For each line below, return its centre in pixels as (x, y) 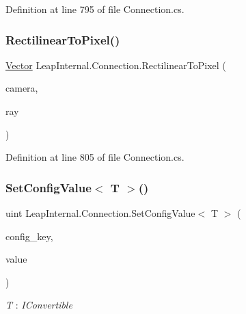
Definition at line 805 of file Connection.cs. (95, 157)
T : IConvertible (39, 305)
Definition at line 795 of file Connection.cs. (95, 9)
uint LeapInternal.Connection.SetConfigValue (100, 213)
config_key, (29, 236)
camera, (22, 88)
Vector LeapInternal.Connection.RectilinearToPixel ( (116, 65)
